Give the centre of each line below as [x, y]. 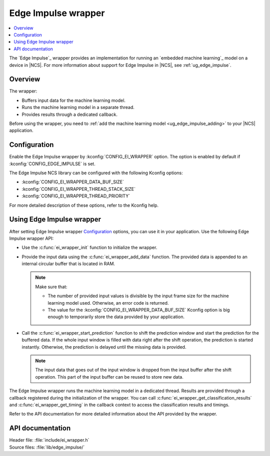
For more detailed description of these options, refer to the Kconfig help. [84, 205]
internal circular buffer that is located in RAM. [68, 264]
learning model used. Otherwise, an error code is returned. [108, 303]
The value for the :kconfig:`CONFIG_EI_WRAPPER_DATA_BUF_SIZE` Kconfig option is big [139, 310]
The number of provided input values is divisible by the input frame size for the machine [138, 296]
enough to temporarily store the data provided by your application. [116, 317]
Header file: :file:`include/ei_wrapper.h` [49, 440]
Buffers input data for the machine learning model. [74, 100]
